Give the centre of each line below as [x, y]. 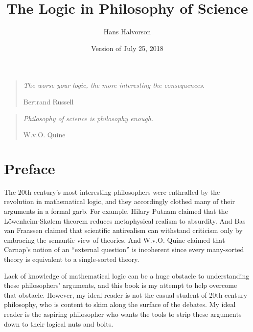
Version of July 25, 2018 [127, 48]
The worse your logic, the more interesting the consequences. [114, 85]
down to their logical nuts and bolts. [59, 323]
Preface [30, 168]
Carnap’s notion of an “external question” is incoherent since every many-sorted [124, 249]
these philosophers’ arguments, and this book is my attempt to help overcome [121, 285]
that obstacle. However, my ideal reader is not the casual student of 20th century [126, 294]
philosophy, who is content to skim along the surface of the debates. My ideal [120, 304]
